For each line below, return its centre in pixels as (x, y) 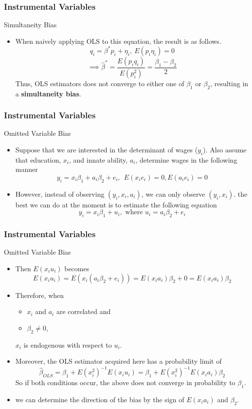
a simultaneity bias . (48, 93)
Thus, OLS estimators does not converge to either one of (100, 83)
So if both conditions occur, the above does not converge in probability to (125, 382)
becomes (77, 268)
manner (27, 169)
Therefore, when (40, 295)
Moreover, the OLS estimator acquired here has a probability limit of (118, 361)
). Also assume (225, 149)
